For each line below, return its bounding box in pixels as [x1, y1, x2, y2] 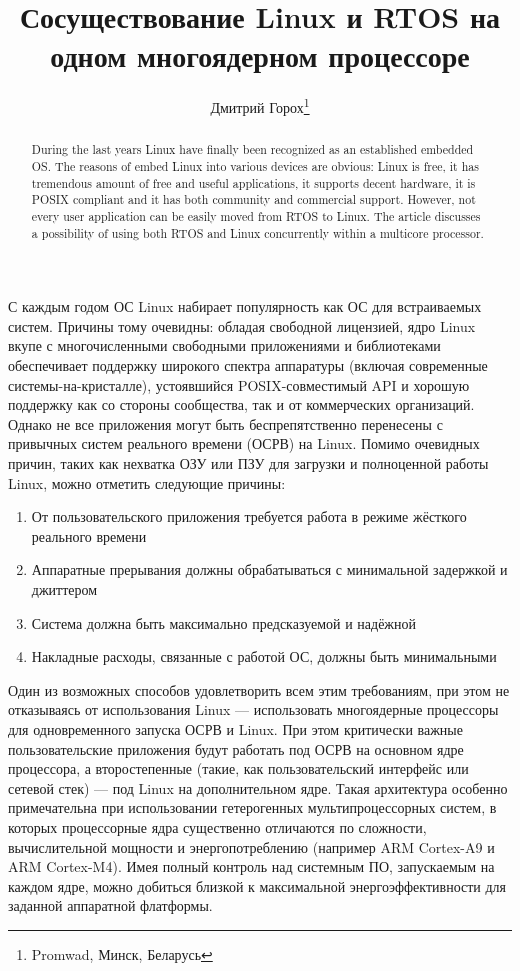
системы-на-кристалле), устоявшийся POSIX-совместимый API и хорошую [8, 374, 470, 395]
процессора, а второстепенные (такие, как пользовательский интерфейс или [8, 758, 469, 779]
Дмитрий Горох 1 [210, 94, 310, 117]
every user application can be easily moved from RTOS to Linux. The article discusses [31, 207, 481, 224]
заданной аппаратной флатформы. [8, 895, 213, 916]
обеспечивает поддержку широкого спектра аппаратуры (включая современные [8, 355, 488, 376]
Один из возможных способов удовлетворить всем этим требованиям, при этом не [8, 679, 510, 700]
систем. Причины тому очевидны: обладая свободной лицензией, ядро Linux [8, 315, 476, 336]
